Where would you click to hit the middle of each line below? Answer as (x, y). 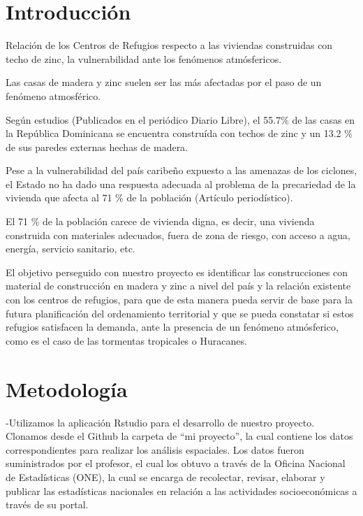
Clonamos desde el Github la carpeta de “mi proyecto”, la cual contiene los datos (179, 436)
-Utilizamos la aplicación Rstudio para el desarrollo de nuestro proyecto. (160, 422)
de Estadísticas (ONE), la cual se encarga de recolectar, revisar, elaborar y (165, 476)
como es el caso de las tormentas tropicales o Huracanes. (126, 340)
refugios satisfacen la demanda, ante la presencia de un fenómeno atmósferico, (172, 327)
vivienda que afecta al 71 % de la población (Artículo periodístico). (149, 198)
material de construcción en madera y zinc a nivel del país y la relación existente (178, 286)
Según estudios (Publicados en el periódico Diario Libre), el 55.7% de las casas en (180, 119)
